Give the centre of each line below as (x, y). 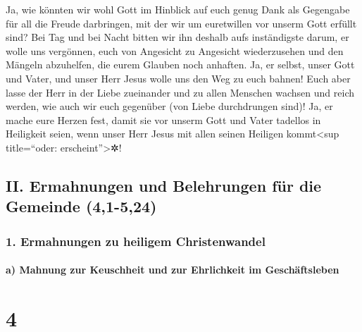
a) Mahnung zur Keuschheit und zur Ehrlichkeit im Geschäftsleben (173, 270)
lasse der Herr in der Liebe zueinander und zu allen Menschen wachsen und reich (180, 92)
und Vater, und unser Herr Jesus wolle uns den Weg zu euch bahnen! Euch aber (178, 78)
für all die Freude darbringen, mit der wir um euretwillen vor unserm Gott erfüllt (181, 23)
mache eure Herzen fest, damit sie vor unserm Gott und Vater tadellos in (163, 119)
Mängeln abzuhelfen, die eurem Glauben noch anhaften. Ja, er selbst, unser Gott (180, 64)
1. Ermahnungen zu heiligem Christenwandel (136, 241)
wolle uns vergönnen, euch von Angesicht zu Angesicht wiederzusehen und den (175, 50)
